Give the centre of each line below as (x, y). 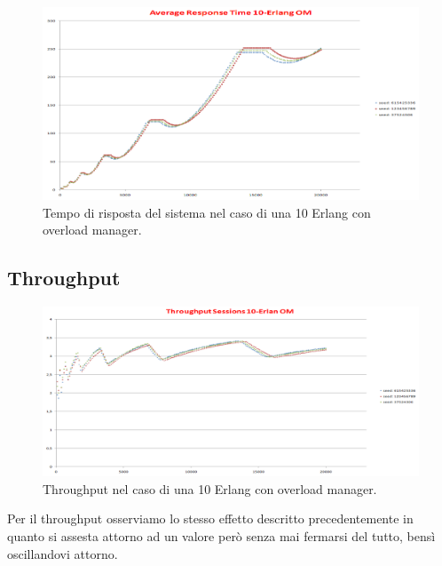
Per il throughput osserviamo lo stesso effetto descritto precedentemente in (210, 518)
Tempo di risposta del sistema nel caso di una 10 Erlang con (207, 212)
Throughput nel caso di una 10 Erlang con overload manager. (210, 488)
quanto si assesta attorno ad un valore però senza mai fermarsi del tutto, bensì (221, 536)
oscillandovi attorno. (63, 553)
